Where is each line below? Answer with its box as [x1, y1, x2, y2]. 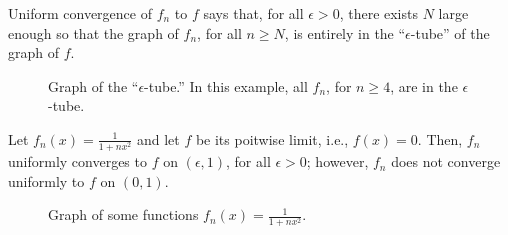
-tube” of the [410, 22, 490, 43]
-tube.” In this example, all [144, 75, 308, 96]
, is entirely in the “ [284, 22, 406, 43]
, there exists [339, 3, 418, 23]
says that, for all [203, 3, 304, 23]
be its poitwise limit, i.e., [195, 128, 349, 149]
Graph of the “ [48, 75, 139, 96]
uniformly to [8, 170, 85, 191]
